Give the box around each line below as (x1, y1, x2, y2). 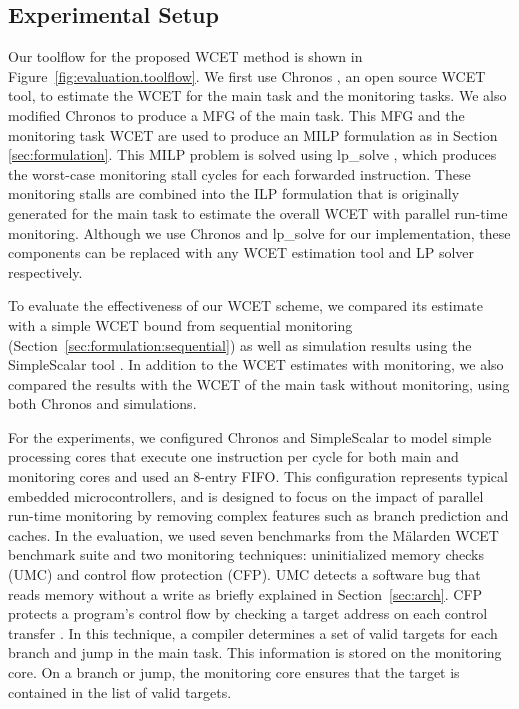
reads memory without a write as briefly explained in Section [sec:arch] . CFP (8, 583, 483, 604)
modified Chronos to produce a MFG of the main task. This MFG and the (8, 104, 465, 125)
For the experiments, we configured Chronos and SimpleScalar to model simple (8, 426, 492, 447)
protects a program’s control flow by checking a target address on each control (8, 603, 488, 624)
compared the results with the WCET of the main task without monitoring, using (8, 373, 510, 394)
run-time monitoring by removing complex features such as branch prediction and (8, 505, 509, 526)
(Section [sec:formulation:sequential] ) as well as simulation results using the (8, 334, 472, 355)
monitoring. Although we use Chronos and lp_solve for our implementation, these (8, 222, 511, 243)
